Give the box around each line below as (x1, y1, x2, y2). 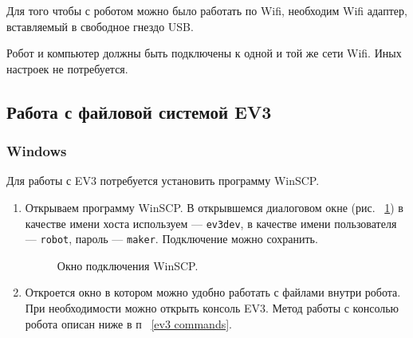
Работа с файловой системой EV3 (6, 99, 272, 124)
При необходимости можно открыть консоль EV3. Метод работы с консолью (25, 300, 399, 316)
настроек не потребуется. (6, 60, 128, 77)
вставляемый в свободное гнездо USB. (6, 18, 194, 34)
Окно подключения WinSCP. (57, 257, 199, 273)
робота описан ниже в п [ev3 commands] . (25, 315, 233, 332)
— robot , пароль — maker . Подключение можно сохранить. (25, 230, 318, 247)
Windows (6, 141, 67, 161)
